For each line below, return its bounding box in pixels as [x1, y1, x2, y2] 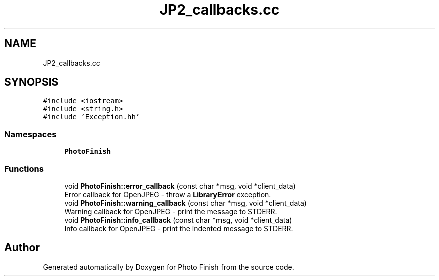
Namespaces [4, 129, 57, 139]
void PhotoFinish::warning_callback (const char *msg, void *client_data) [64, 198, 307, 207]
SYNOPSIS [4, 76, 59, 89]
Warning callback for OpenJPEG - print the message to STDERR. [64, 207, 277, 216]
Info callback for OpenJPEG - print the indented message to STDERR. [64, 224, 293, 233]
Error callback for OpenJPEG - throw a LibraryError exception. [64, 190, 271, 199]
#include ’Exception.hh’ [43, 113, 140, 121]
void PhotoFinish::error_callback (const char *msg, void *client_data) [64, 181, 296, 190]
